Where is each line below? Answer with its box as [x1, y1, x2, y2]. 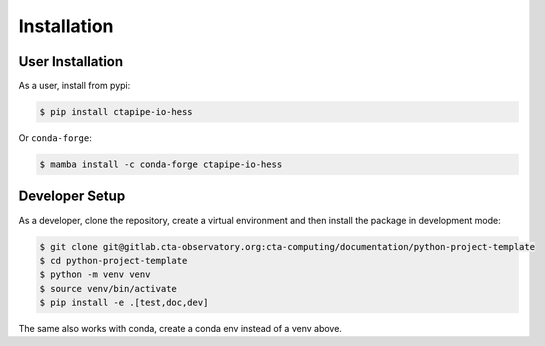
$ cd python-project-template [39, 255, 188, 266]
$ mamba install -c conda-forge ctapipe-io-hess [39, 159, 283, 170]
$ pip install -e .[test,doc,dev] [39, 297, 209, 309]
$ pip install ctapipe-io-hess [39, 106, 194, 118]
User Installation [18, 53, 124, 70]
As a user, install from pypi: [18, 80, 131, 92]
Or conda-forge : [18, 132, 92, 144]
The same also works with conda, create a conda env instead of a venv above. [18, 323, 342, 335]
